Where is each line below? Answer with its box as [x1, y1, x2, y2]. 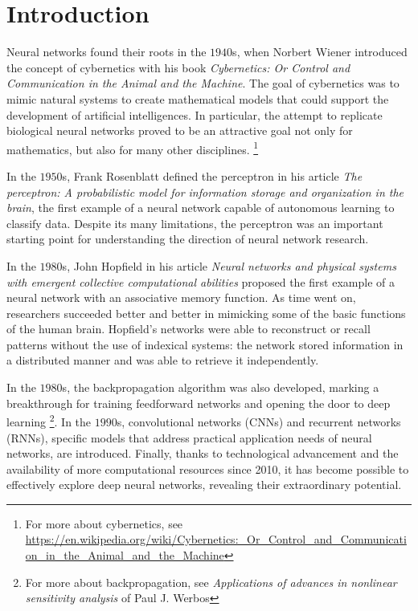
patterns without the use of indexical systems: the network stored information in [6, 336, 404, 352]
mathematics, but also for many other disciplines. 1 [6, 138, 259, 157]
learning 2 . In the [6, 411, 92, 430]
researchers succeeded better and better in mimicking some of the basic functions [6, 304, 406, 321]
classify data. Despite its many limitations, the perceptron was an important [6, 214, 383, 231]
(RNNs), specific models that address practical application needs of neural [6, 429, 372, 446]
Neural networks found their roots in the [6, 43, 207, 60]
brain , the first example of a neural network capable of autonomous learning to [6, 199, 395, 216]
